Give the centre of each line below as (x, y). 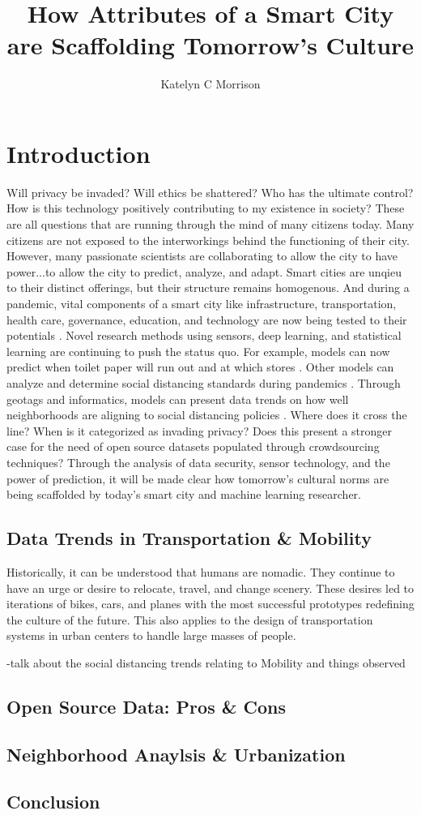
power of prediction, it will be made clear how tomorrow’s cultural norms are (198, 478)
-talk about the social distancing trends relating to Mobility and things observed (206, 662)
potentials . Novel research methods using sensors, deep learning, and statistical (204, 335)
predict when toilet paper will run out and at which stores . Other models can (200, 367)
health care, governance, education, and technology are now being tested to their (207, 319)
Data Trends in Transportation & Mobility (189, 538)
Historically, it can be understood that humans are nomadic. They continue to (201, 571)
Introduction (79, 153)
